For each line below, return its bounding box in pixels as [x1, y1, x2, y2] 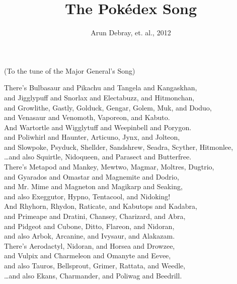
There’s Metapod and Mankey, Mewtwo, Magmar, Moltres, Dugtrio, [4, 161, 214, 172]
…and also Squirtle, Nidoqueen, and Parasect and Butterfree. [4, 151, 192, 162]
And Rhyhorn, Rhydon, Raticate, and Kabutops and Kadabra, [4, 201, 197, 211]
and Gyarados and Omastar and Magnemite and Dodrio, [4, 171, 179, 182]
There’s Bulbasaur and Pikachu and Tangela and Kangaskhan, [4, 82, 197, 93]
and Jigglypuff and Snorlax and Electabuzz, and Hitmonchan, [4, 92, 195, 102]
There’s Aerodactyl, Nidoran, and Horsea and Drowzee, [4, 240, 175, 251]
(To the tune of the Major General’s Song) [4, 65, 135, 76]
